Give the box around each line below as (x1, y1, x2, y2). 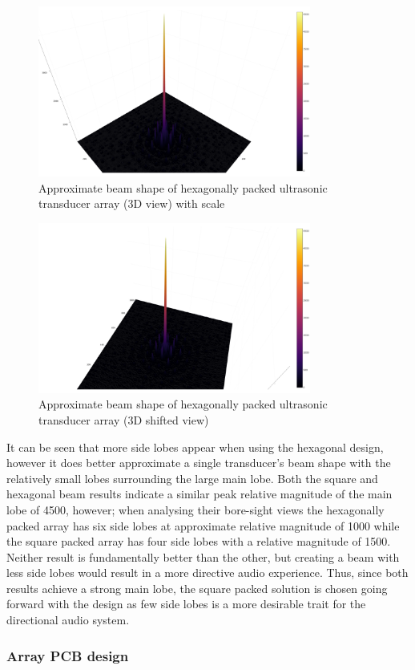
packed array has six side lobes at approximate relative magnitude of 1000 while (6, 517, 400, 534)
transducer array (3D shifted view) (38, 411, 209, 428)
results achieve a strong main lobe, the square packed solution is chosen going (6, 579, 388, 596)
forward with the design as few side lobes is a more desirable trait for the (6, 595, 366, 612)
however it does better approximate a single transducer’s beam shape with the (6, 454, 391, 471)
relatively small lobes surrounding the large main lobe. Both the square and (6, 469, 378, 486)
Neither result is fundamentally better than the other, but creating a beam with (6, 548, 400, 565)
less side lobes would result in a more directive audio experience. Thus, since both (6, 564, 409, 581)
